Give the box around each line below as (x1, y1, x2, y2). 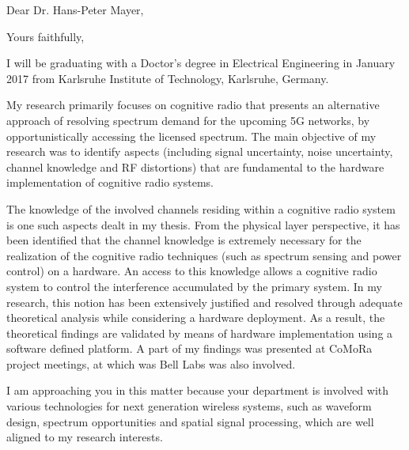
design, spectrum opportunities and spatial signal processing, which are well (6, 413, 374, 429)
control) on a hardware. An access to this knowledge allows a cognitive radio (6, 263, 377, 279)
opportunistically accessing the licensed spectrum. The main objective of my (6, 127, 377, 144)
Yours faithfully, (6, 28, 85, 44)
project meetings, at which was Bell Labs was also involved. (6, 355, 296, 372)
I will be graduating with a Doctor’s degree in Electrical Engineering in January (6, 55, 396, 71)
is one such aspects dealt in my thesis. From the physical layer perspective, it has (6, 216, 400, 233)
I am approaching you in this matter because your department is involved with (6, 382, 388, 399)
